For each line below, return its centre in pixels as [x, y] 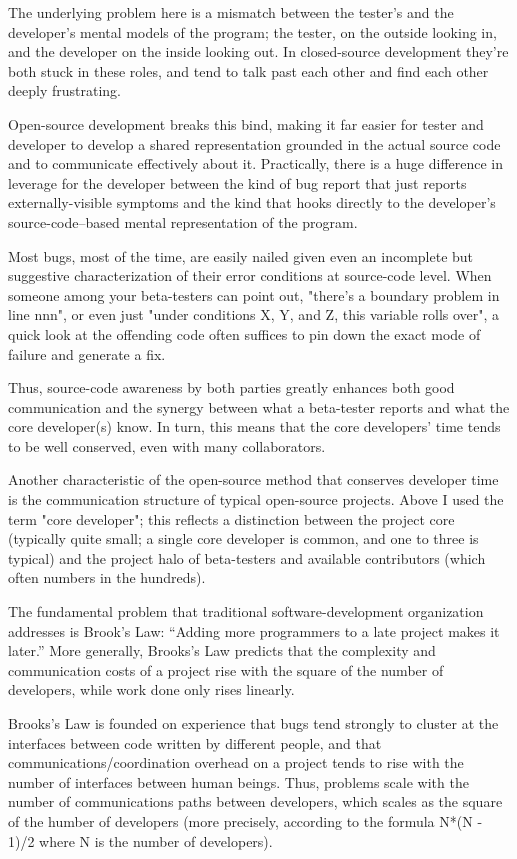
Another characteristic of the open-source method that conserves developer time [253, 479]
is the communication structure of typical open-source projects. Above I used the [256, 499]
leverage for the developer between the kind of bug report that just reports [237, 182]
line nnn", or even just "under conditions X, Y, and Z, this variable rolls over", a [254, 314]
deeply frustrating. [64, 90]
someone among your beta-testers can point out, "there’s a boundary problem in [254, 294]
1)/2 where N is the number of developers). [140, 840]
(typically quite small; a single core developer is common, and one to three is [243, 538]
